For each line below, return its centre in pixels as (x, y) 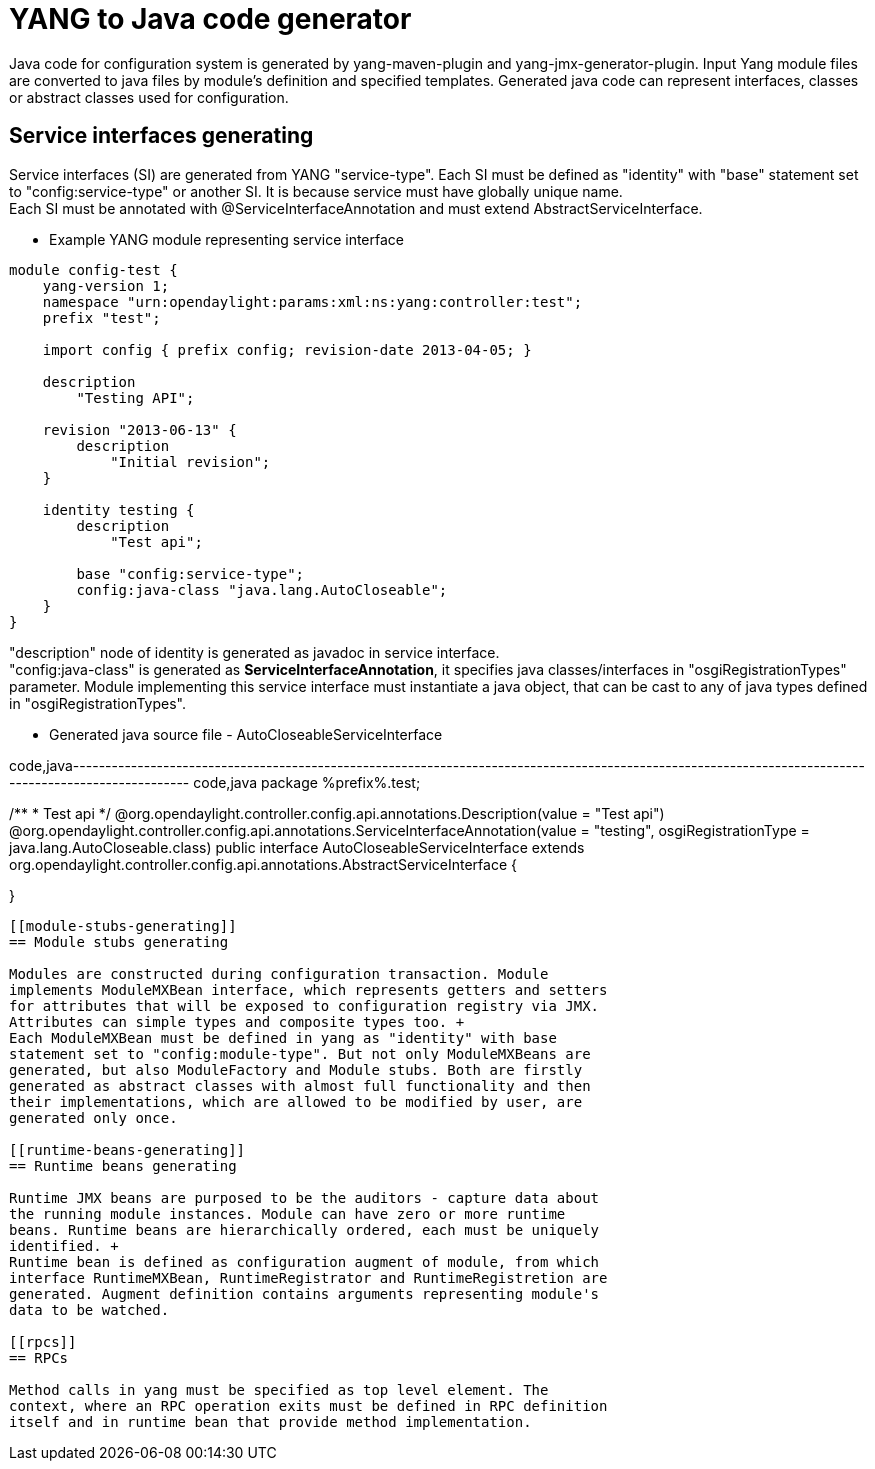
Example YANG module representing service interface (227, 239)
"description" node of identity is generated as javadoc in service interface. (254, 652)
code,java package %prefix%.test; (307, 782)
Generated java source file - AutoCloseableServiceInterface (246, 734)
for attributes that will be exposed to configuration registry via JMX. (304, 1005)
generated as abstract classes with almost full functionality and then (300, 1085)
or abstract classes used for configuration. (149, 97)
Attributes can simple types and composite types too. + (237, 1021)
